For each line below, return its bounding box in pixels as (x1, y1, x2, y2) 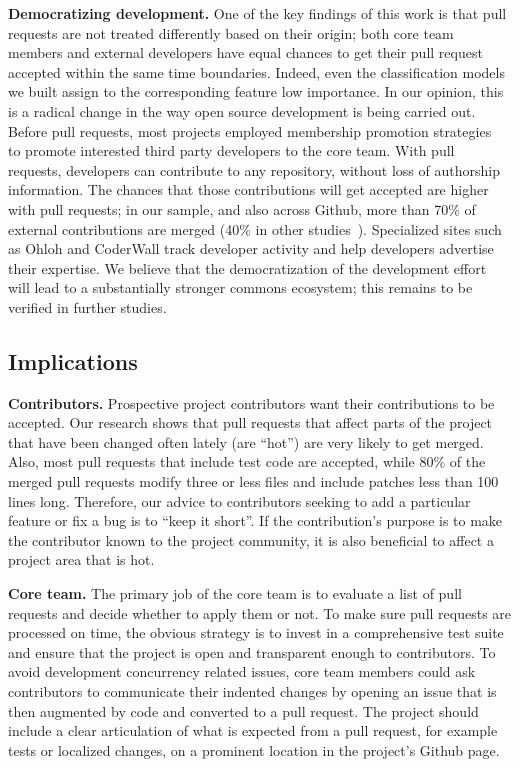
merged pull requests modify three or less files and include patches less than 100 (8, 471, 499, 492)
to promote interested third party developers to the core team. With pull (8, 140, 455, 161)
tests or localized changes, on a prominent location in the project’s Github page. (8, 739, 500, 760)
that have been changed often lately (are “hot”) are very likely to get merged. (8, 431, 484, 452)
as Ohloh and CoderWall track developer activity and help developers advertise (8, 238, 494, 259)
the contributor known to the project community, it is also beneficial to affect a (8, 529, 494, 550)
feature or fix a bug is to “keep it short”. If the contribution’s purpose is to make (8, 510, 503, 531)
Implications (8, 345, 138, 376)
